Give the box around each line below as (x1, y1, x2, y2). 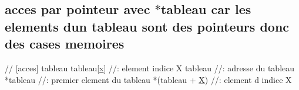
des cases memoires (5, 34, 125, 53)
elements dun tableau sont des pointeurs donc (5, 17, 290, 35)
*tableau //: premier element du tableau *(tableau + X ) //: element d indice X (5, 73, 292, 85)
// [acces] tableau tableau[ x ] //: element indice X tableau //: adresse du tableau (5, 61, 295, 74)
